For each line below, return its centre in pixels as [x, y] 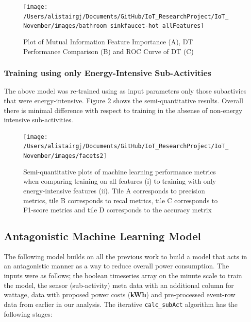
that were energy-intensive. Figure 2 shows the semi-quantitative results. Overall [124, 100]
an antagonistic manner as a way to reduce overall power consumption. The [117, 266]
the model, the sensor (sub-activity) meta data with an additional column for [119, 285]
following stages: [28, 313]
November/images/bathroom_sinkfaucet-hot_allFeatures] [114, 26]
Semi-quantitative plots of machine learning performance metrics [120, 171]
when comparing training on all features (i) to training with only [120, 181]
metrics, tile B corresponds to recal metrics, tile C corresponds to [121, 200]
